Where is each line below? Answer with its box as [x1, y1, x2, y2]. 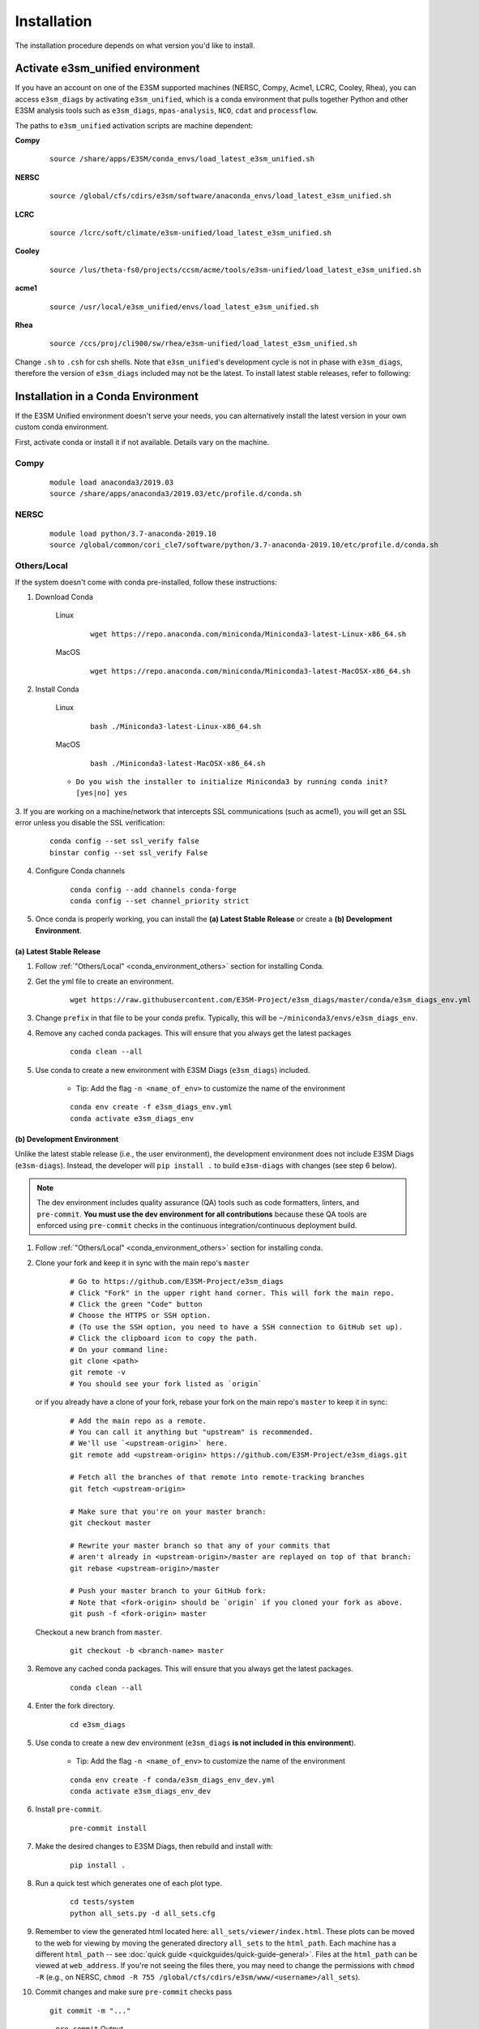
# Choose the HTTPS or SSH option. [70, 1311, 212, 1320]
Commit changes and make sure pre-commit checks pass [35, 1987, 233, 1997]
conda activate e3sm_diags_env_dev [70, 1786, 212, 1796]
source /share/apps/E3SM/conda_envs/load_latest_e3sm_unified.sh [49, 154, 315, 164]
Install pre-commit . [35, 1804, 102, 1814]
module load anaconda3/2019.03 [49, 477, 174, 487]
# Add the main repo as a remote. [70, 1416, 207, 1425]
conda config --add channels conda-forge [70, 885, 237, 894]
